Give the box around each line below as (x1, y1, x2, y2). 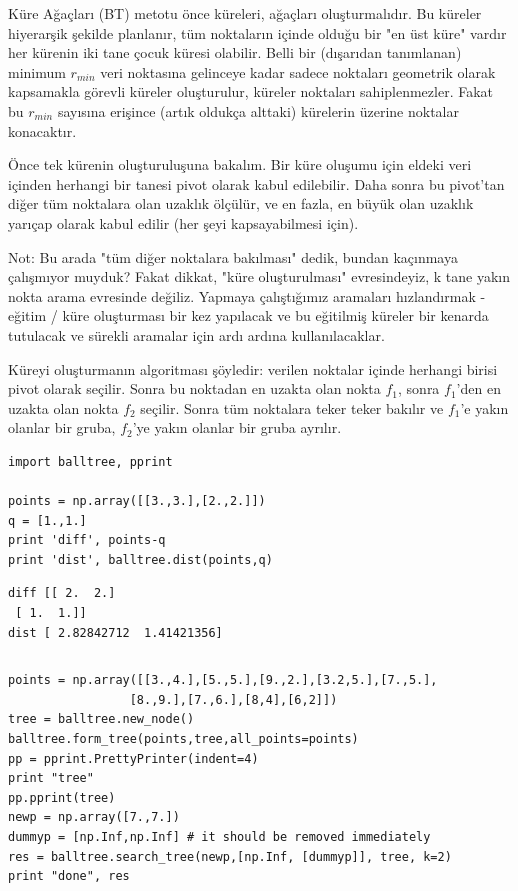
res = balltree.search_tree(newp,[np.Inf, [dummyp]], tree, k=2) (8, 849, 452, 864)
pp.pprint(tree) (8, 790, 116, 805)
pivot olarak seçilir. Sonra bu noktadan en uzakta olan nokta (8, 378, 381, 399)
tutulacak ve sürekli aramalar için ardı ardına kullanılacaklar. (8, 324, 385, 345)
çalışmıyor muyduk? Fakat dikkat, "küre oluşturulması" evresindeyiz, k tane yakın (8, 266, 510, 287)
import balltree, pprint (8, 454, 173, 469)
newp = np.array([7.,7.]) (8, 810, 180, 825)
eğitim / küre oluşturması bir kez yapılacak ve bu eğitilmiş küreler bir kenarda (8, 305, 489, 326)
